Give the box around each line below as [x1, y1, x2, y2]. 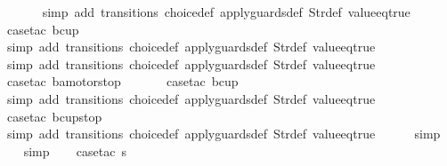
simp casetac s [23, 141, 126, 160]
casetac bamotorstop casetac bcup [6, 72, 239, 91]
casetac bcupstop [6, 107, 102, 125]
